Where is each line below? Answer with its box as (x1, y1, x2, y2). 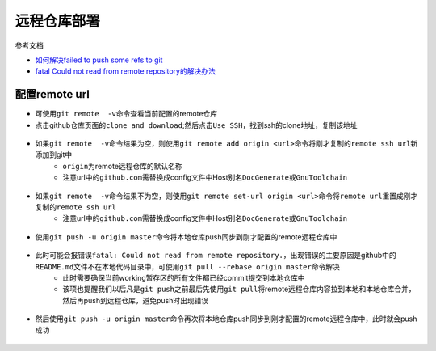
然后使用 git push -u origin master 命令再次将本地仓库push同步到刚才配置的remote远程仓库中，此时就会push (35, 314, 417, 324)
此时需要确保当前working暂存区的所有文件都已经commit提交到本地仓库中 (62, 273, 305, 282)
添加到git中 (35, 150, 73, 159)
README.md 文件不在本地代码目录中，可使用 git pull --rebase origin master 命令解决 (35, 261, 341, 271)
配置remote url (15, 87, 90, 101)
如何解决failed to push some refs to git (35, 55, 163, 65)
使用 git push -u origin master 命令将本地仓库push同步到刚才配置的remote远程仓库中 (35, 231, 337, 242)
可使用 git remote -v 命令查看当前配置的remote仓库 (35, 109, 218, 119)
